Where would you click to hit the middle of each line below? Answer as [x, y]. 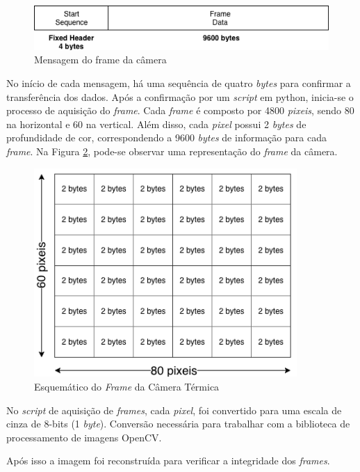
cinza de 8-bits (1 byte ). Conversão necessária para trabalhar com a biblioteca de [178, 424]
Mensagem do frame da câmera [100, 60]
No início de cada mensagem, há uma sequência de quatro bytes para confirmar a [179, 83]
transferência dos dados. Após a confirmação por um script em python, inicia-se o [180, 96]
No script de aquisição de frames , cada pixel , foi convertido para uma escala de [174, 410]
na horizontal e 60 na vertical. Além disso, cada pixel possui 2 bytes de [156, 124]
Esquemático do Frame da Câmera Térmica [127, 386]
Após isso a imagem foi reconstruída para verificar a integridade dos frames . [168, 461]
